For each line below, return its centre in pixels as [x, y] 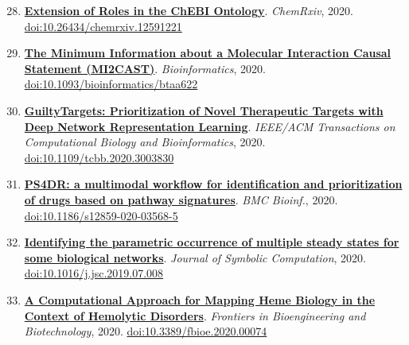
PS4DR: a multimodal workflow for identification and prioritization [213, 184]
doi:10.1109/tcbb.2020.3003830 [99, 157]
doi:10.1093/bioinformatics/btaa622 [111, 84]
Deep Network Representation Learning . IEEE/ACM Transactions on [210, 126]
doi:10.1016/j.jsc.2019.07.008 [94, 273]
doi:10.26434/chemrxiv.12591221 [103, 26]
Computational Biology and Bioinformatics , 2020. [145, 142]
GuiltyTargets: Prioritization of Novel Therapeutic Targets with [204, 110]
